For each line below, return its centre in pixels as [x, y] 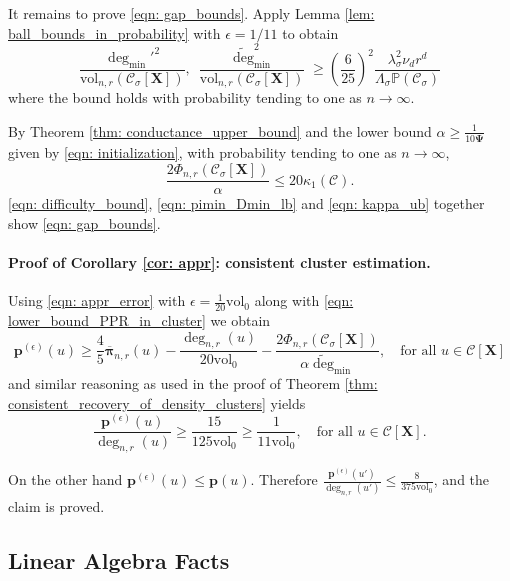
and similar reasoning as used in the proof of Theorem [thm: [193, 383]
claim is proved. [56, 506]
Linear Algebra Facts [119, 560]
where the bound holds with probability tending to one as [185, 97]
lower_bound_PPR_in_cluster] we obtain [139, 319]
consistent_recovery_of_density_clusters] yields [157, 402]
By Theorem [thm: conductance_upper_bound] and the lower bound [220, 130]
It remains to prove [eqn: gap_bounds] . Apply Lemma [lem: [191, 13]
